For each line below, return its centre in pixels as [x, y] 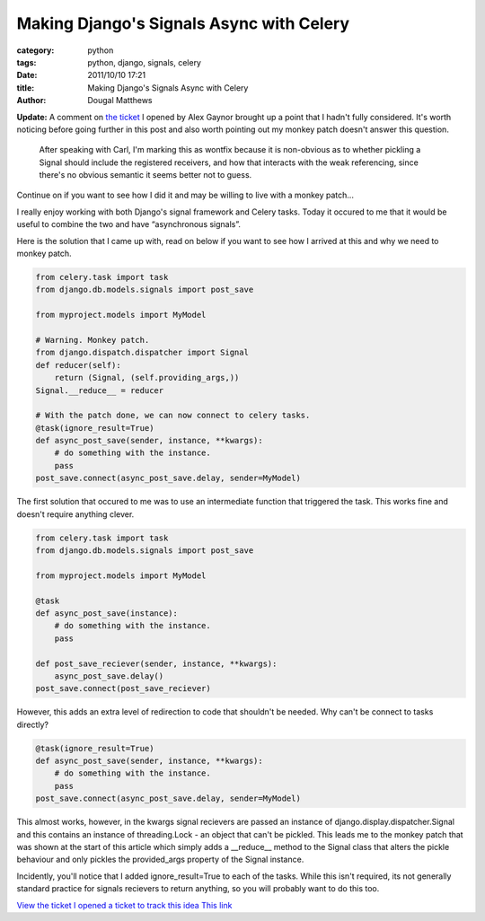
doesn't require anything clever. [75, 514]
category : [35, 50]
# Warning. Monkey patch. [93, 340]
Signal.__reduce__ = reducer [100, 390]
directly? [33, 724]
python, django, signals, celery [145, 62]
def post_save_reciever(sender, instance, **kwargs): [156, 663]
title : [26, 88]
